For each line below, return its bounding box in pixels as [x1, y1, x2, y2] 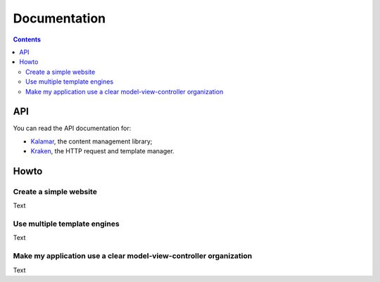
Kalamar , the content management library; [30, 137, 153, 146]
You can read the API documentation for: [13, 124, 132, 133]
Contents [13, 35, 42, 44]
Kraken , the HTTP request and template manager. [30, 147, 175, 155]
